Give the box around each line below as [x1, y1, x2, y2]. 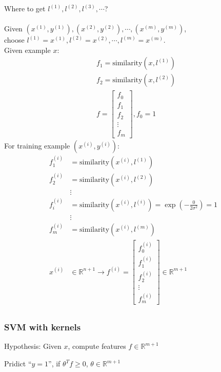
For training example [4, 140, 70, 151]
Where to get [4, 3, 46, 13]
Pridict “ [4, 358, 32, 369]
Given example [4, 44, 51, 55]
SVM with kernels [4, 321, 81, 333]
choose [4, 34, 25, 45]
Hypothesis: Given [4, 341, 62, 351]
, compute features [68, 341, 126, 351]
